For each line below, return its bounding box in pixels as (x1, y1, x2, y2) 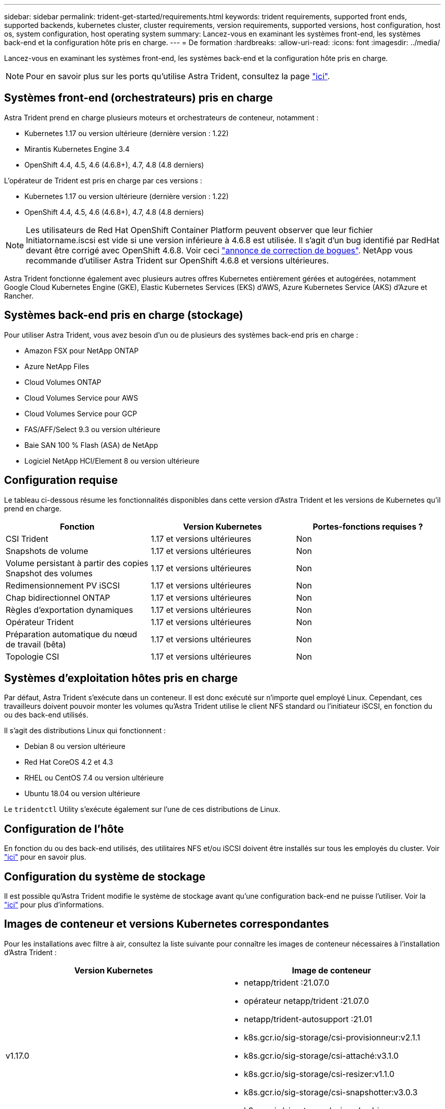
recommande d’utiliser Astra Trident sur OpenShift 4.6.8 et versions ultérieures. (26, 255, 329, 266)
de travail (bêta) (6, 639, 66, 649)
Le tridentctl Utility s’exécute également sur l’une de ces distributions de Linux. (4, 805, 280, 814)
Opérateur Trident (6, 616, 74, 627)
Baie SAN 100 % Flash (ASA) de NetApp (24, 440, 158, 449)
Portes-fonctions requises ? (312, 521, 423, 532)
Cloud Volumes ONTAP (24, 377, 102, 386)
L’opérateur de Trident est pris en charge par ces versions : (4, 176, 202, 185)
